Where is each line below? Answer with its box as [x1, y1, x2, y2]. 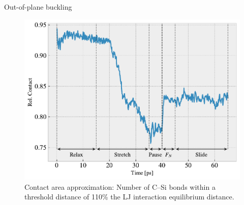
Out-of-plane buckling [4, 2, 72, 12]
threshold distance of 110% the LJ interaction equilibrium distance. [24, 191, 234, 202]
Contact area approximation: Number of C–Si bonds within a [24, 181, 216, 192]
